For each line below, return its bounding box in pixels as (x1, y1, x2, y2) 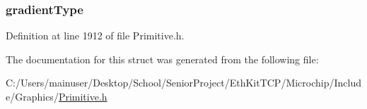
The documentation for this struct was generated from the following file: (6, 51, 319, 66)
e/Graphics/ (6, 89, 59, 103)
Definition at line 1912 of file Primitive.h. (6, 28, 185, 43)
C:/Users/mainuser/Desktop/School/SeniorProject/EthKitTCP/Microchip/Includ (6, 75, 362, 90)
